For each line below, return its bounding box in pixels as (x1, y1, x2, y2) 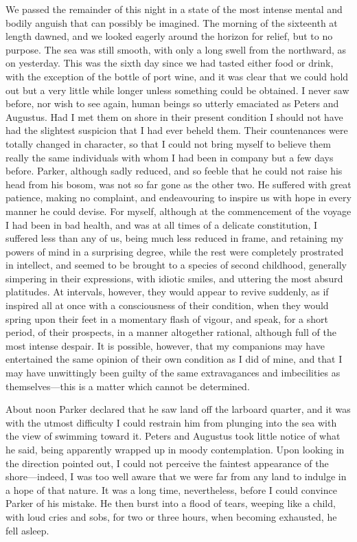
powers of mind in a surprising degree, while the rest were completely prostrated (5, 244, 344, 258)
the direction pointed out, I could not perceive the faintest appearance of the (5, 455, 329, 470)
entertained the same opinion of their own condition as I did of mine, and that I (5, 352, 343, 366)
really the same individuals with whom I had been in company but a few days (5, 150, 334, 164)
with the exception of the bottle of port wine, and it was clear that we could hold (5, 69, 349, 83)
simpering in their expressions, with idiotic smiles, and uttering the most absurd (5, 271, 343, 285)
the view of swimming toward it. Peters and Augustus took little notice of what (5, 429, 341, 443)
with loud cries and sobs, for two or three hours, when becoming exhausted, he (5, 509, 337, 523)
